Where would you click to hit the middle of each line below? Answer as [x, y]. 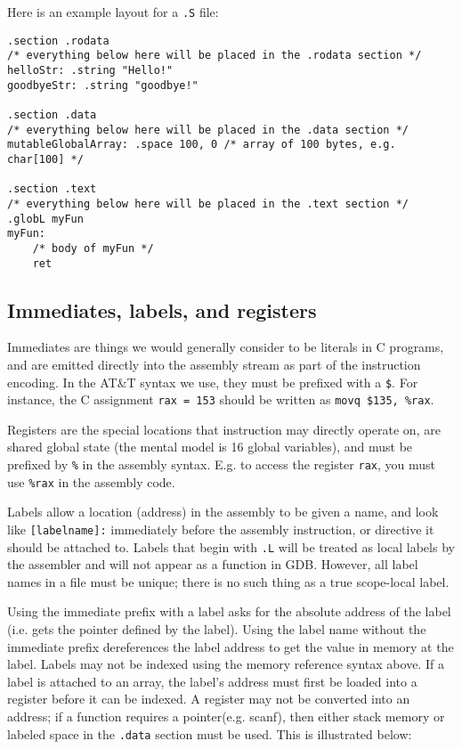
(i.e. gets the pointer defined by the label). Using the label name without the [217, 629]
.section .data [52, 114]
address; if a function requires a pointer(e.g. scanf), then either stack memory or [226, 716]
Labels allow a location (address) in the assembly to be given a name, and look [223, 512]
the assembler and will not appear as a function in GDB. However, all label [213, 564]
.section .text [52, 189]
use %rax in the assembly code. [91, 481]
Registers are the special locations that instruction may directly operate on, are [224, 429]
